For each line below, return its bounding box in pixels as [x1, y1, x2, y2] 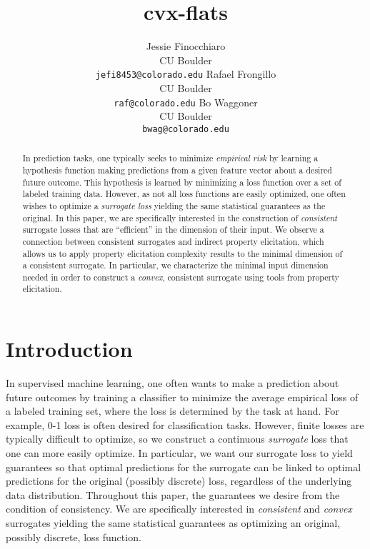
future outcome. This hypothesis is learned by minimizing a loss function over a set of [22, 176, 341, 188]
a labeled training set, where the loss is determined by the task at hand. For [6, 403, 339, 418]
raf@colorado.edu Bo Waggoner [114, 94, 258, 109]
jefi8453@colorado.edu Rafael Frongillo [95, 66, 276, 81]
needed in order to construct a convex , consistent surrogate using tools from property [22, 271, 339, 283]
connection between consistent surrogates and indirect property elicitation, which [22, 235, 324, 247]
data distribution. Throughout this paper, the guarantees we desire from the [6, 487, 340, 502]
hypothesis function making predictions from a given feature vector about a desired [22, 163, 332, 176]
